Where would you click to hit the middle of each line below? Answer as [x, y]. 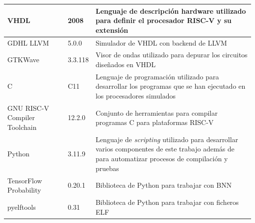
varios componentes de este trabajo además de [165, 149]
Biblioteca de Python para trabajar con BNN [164, 185]
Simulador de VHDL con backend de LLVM [161, 42]
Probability [24, 190]
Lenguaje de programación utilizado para [157, 76]
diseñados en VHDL [126, 64]
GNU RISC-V [28, 108]
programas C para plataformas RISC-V [154, 122]
